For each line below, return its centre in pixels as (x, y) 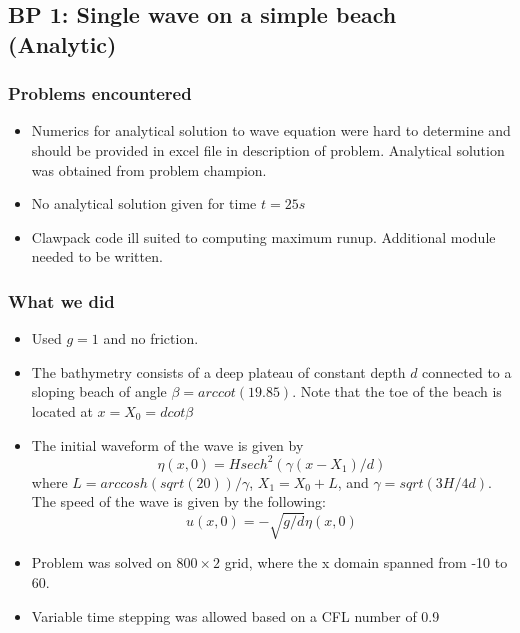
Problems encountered (100, 93)
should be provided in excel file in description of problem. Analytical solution (268, 149)
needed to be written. (97, 256)
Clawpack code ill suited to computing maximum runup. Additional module (263, 236)
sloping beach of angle (99, 391)
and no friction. (151, 338)
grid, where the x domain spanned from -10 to (366, 562)
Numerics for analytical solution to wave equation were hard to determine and (271, 130)
